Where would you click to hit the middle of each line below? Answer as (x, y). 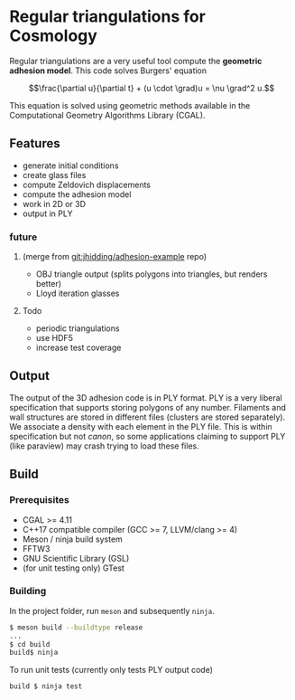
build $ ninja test (46, 686)
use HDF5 (55, 338)
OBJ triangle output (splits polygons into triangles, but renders (152, 274)
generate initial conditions (70, 166)
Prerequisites (39, 500)
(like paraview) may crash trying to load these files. (105, 446)
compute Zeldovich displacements (87, 184)
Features (35, 143)
